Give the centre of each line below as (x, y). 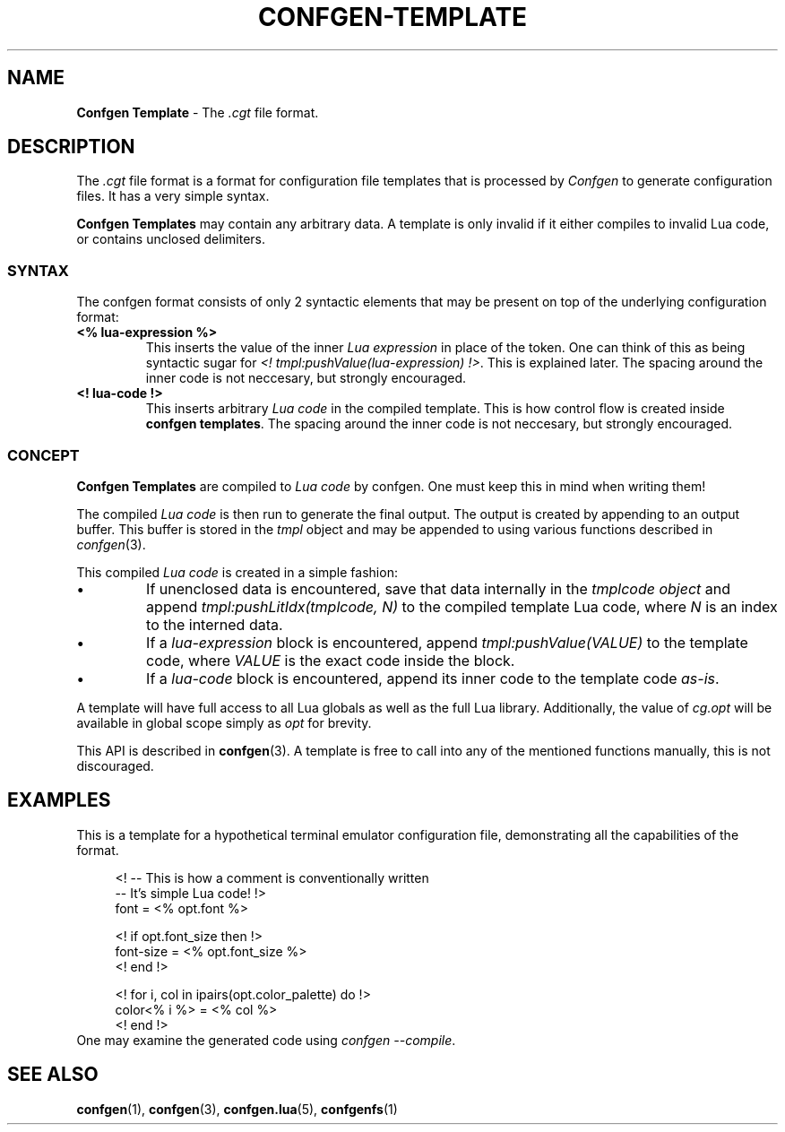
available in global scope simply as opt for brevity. (224, 722)
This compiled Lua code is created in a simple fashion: (237, 572)
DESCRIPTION (71, 147)
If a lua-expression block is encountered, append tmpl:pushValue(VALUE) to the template (447, 642)
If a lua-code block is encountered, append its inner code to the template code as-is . (433, 678)
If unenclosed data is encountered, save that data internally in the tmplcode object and (439, 588)
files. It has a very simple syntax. (173, 196)
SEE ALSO (53, 1075)
